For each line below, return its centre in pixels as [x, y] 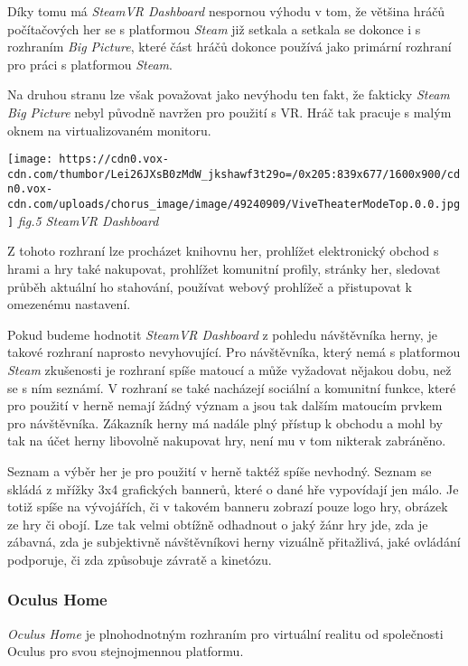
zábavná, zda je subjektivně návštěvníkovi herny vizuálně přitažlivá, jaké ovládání [234, 542]
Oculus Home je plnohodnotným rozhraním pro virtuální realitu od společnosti [225, 633]
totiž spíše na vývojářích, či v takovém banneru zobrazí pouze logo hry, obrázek [228, 507]
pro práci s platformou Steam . [90, 64]
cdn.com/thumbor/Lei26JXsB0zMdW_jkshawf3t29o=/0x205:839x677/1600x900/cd [234, 174]
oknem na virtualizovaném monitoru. [109, 130]
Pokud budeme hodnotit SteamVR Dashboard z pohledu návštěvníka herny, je [222, 334]
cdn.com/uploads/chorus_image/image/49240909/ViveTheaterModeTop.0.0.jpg [234, 205]
